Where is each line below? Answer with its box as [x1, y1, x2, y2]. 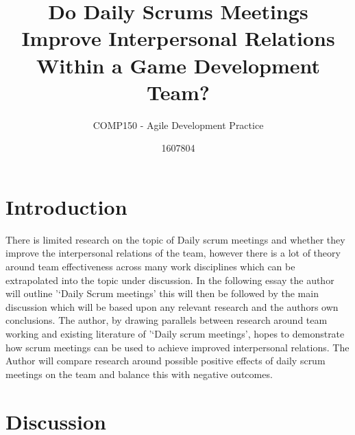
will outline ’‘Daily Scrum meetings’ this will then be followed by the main [5, 286, 319, 301]
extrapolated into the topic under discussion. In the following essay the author [5, 272, 334, 287]
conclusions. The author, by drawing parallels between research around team [5, 313, 328, 327]
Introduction [5, 192, 127, 220]
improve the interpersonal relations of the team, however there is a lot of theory [5, 246, 341, 260]
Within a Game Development [36, 51, 321, 79]
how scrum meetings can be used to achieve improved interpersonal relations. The [5, 340, 350, 354]
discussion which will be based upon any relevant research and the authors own [5, 299, 339, 314]
